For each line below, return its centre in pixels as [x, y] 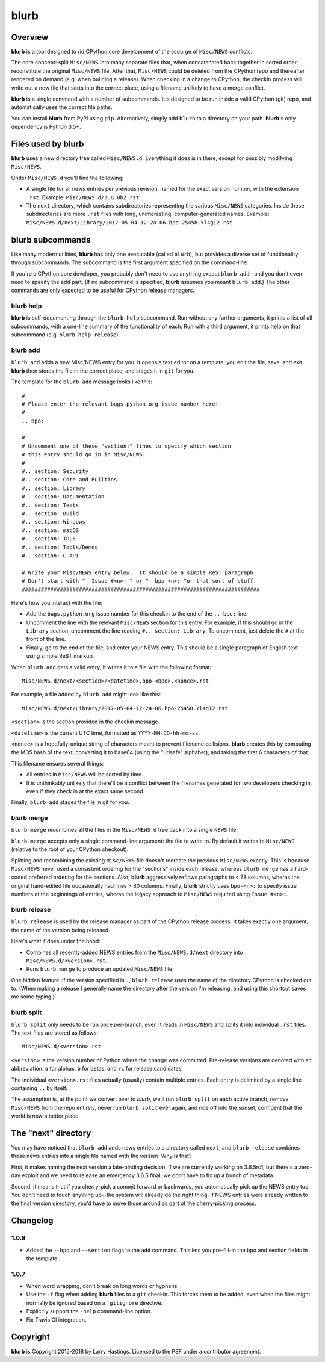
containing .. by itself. [39, 1088]
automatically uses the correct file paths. [62, 107]
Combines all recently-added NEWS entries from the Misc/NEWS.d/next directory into [135, 952]
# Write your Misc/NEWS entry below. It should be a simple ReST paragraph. [139, 572]
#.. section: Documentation [63, 497]
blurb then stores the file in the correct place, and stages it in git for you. [103, 371]
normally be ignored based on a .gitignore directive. [94, 1302]
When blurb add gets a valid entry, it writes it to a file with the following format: [111, 667]
